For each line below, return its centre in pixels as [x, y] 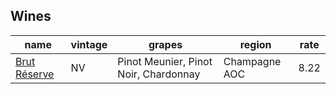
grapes [165, 44]
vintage [89, 44]
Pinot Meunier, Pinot [165, 61]
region [255, 44]
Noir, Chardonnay [159, 74]
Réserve [35, 74]
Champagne [252, 61]
